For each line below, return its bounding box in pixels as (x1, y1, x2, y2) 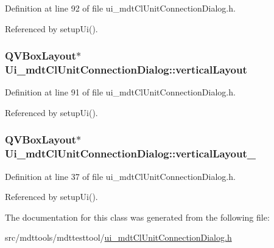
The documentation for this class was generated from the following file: (5, 210, 270, 223)
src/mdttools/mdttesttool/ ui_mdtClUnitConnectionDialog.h (5, 231, 232, 244)
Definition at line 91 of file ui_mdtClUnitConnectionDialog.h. (5, 86, 236, 98)
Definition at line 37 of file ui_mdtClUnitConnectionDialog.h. (5, 170, 236, 182)
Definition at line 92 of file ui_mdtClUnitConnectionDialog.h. (5, 2, 236, 14)
